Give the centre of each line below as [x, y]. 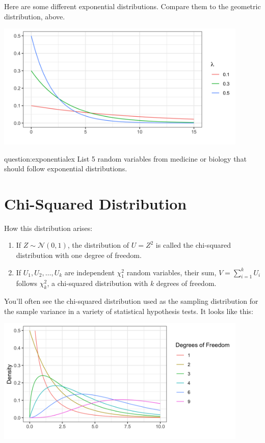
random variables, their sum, [171, 272]
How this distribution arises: [48, 228]
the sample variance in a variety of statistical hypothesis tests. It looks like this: [129, 311]
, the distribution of [98, 245]
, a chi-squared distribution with [98, 283]
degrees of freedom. [186, 283]
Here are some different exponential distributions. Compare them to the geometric [132, 6]
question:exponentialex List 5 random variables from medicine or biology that [125, 158]
